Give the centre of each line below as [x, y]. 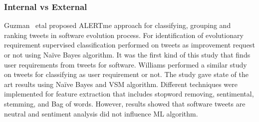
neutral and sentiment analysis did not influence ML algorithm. [101, 113]
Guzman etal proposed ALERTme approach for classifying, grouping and [118, 25]
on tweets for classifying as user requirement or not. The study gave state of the [126, 74]
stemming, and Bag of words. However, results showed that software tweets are [125, 103]
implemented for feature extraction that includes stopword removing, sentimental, [129, 94]
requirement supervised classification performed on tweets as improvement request [129, 45]
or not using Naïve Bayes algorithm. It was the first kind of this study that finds [127, 54]
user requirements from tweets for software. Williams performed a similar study [126, 64]
